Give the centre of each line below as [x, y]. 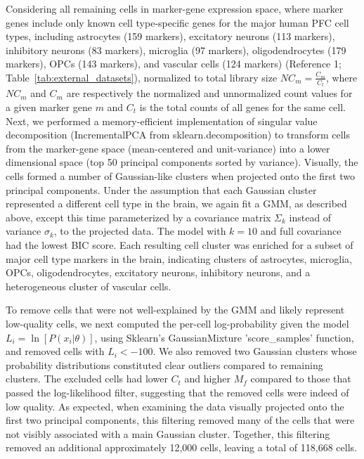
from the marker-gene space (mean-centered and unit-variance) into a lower [168, 148]
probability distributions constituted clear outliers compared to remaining [164, 364]
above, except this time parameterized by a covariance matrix [138, 217]
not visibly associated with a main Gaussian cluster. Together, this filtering [168, 433]
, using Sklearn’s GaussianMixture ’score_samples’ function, [224, 337]
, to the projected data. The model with [140, 231]
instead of [310, 217]
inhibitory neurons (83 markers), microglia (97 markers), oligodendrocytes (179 [176, 50]
